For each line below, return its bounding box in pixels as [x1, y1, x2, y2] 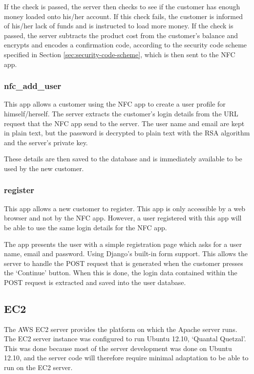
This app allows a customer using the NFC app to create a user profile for [4, 99, 226, 109]
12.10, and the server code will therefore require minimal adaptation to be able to [4, 352, 249, 363]
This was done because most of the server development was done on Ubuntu [4, 343, 232, 353]
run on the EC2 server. [4, 362, 73, 373]
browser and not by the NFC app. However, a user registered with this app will [4, 213, 242, 223]
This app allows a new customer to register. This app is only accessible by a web [4, 203, 246, 213]
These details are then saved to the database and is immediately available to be [4, 154, 242, 164]
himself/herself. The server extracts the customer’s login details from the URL [4, 108, 238, 118]
